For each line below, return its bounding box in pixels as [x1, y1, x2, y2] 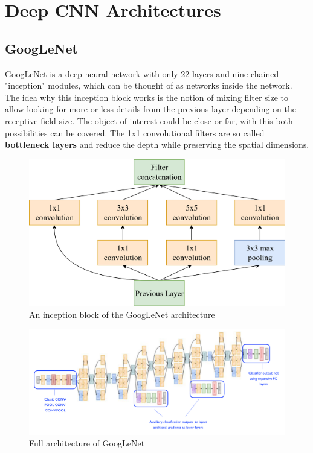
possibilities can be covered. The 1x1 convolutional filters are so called [5, 126, 265, 139]
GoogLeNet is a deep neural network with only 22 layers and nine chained [5, 67, 279, 80]
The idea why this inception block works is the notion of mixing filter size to [5, 90, 288, 103]
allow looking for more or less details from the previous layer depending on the [5, 103, 296, 115]
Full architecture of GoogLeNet [29, 437, 145, 449]
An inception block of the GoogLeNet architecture [29, 308, 215, 321]
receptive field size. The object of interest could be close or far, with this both [5, 114, 293, 127]
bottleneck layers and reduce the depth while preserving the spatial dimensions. [5, 138, 309, 151]
